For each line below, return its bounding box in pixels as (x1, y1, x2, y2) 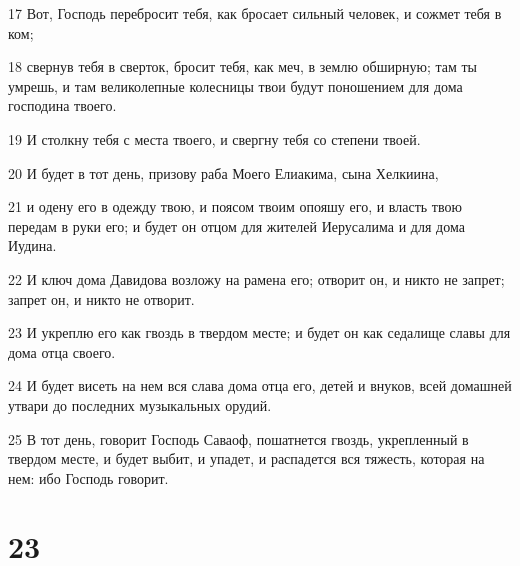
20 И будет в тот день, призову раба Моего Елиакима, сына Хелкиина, (8, 162, 439, 183)
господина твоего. (8, 95, 117, 116)
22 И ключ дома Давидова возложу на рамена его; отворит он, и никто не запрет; (8, 268, 505, 289)
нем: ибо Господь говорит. (8, 467, 169, 488)
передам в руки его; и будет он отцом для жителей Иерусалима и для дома (8, 215, 465, 236)
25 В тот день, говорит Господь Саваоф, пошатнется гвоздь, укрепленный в (8, 428, 469, 449)
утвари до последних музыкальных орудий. (8, 394, 272, 415)
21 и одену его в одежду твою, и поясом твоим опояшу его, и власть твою (8, 196, 462, 217)
